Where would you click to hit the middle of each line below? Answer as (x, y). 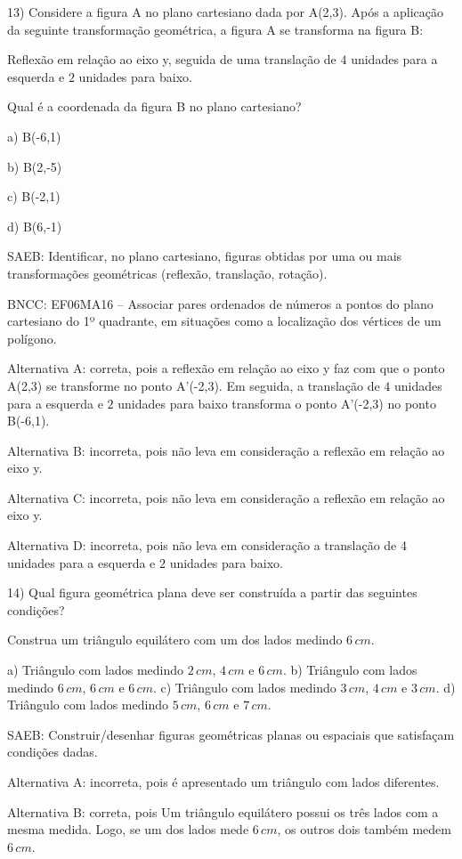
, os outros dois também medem (364, 829)
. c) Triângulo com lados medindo (244, 687)
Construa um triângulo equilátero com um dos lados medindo (175, 640)
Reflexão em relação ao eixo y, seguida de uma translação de (172, 59)
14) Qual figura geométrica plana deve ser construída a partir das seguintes (212, 592)
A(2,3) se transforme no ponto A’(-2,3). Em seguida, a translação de (194, 385)
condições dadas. (53, 752)
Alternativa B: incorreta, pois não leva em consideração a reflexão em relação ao (226, 450)
